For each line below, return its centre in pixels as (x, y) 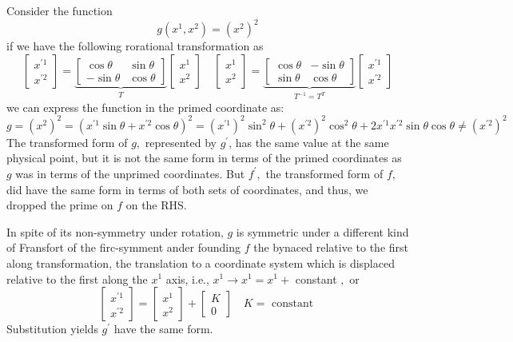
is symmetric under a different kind (322, 231)
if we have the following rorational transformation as (135, 46)
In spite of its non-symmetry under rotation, (115, 231)
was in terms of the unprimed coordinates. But (130, 173)
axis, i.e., (187, 278)
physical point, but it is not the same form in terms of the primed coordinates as (204, 158)
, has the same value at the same (309, 142)
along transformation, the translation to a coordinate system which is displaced (201, 262)
